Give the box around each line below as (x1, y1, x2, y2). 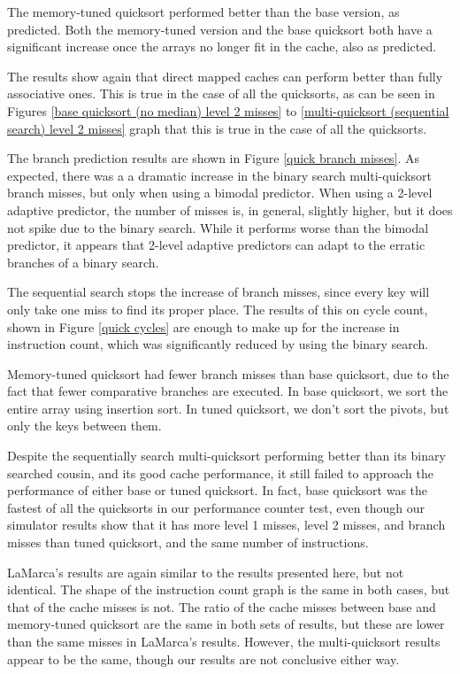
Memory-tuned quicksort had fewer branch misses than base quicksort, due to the (7, 364, 449, 383)
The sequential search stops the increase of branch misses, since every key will (7, 283, 430, 301)
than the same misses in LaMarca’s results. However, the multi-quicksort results (7, 632, 441, 650)
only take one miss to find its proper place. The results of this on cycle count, (7, 299, 428, 318)
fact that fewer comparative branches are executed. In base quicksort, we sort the (7, 382, 448, 400)
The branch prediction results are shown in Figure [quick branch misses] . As (7, 149, 420, 167)
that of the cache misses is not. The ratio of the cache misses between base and (7, 597, 436, 616)
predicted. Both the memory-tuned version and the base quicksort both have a (7, 19, 433, 38)
